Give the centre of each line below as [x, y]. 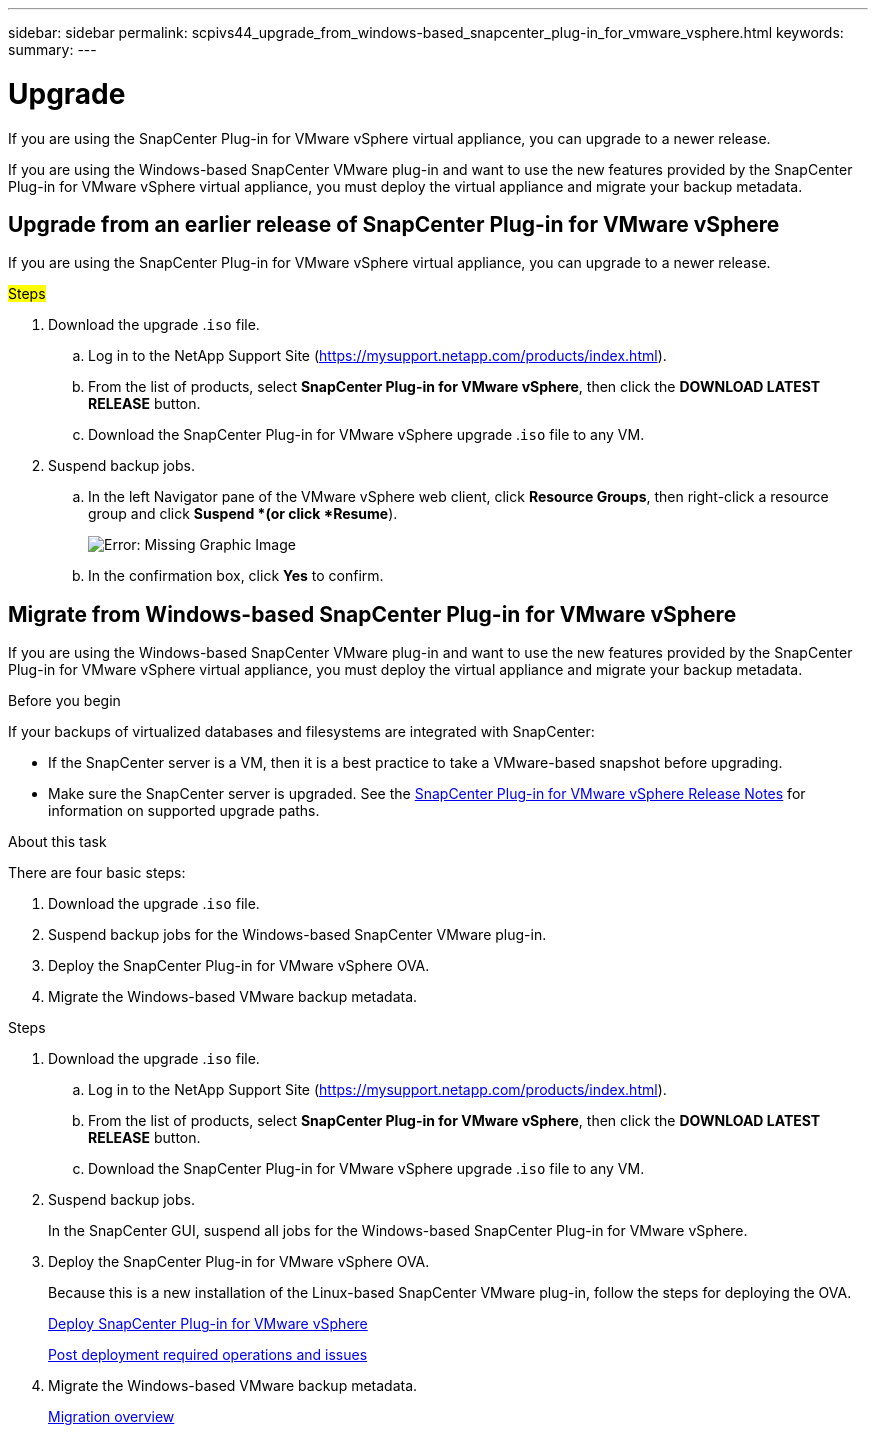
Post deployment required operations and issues [208, 1355]
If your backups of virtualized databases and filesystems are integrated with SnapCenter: [301, 732]
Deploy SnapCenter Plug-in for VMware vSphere [208, 1324]
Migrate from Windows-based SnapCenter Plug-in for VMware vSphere [372, 614]
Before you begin [64, 701]
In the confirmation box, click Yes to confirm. [236, 576]
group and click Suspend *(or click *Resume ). [243, 514]
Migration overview [111, 1417]
